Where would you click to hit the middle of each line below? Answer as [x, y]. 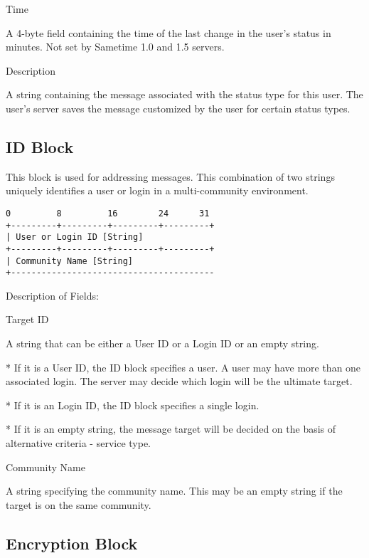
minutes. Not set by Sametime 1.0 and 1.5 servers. [115, 47]
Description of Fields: [52, 295]
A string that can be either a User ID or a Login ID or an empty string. [162, 343]
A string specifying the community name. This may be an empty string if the [174, 491]
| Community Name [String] [69, 261]
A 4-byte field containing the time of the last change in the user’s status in [169, 32]
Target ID [27, 319]
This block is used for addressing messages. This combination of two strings [170, 176]
